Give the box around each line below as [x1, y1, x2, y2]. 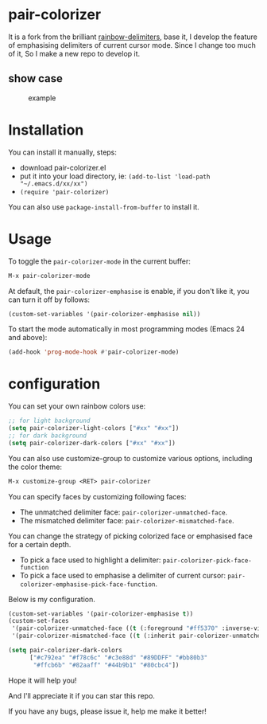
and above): [8, 333, 48, 342]
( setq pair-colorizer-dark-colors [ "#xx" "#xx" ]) [8, 439, 176, 447]
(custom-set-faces [8, 617, 69, 625]
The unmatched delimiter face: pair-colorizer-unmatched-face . [19, 507, 228, 517]
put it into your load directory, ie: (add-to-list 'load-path [19, 171, 211, 181]
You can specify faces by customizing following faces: [8, 491, 187, 501]
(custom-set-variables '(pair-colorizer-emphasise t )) [8, 609, 194, 618]
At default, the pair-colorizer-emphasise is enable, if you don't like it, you [8, 286, 250, 295]
